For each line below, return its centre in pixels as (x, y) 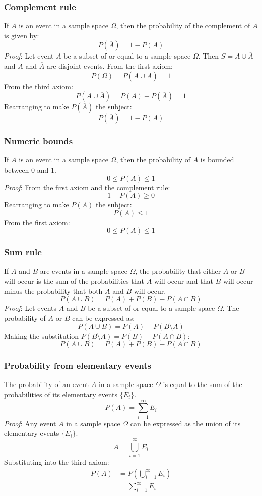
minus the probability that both (53, 290)
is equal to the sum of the (203, 384)
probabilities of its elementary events (61, 394)
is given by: (22, 35)
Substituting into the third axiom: (57, 462)
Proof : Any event (30, 423)
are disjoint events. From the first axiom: (110, 66)
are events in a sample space (84, 271)
